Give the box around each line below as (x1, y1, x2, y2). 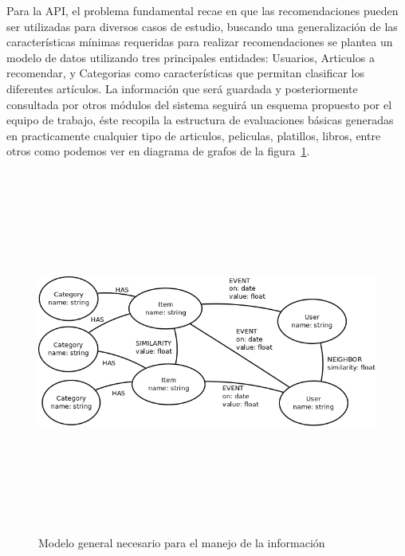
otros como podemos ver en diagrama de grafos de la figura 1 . (6, 143, 310, 159)
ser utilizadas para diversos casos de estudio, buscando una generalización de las (6, 18, 398, 34)
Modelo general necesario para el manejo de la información (38, 534, 325, 551)
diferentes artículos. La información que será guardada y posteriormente (6, 80, 358, 96)
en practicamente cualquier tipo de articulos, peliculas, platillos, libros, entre (6, 127, 381, 143)
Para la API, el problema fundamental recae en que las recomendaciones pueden (6, 2, 399, 18)
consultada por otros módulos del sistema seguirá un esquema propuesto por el (6, 96, 392, 112)
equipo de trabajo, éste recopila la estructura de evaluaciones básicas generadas (6, 112, 394, 128)
